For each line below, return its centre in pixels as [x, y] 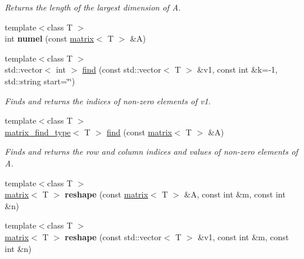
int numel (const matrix [49, 38]
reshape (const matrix [106, 194]
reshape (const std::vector [113, 236]
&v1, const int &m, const [243, 236]
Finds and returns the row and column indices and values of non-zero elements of [151, 151]
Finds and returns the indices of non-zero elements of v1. [108, 100]
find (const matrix [139, 132]
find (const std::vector [121, 69]
